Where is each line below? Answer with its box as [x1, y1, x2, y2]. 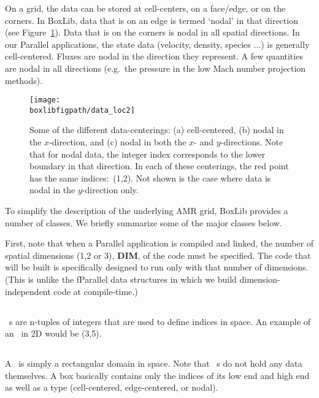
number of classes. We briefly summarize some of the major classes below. [5, 216, 282, 229]
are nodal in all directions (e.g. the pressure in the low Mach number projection [5, 61, 306, 74]
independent [5, 285, 51, 297]
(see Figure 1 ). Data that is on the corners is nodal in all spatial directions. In [5, 26, 300, 39]
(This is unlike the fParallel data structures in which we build [5, 273, 237, 285]
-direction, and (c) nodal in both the [49, 136, 186, 148]
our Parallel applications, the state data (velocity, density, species [5, 37, 251, 50]
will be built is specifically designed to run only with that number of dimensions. [5, 261, 309, 274]
